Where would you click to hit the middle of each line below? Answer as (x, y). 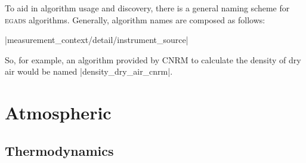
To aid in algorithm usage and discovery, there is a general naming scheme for (147, 8)
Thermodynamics (59, 150)
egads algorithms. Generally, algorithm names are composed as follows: (135, 19)
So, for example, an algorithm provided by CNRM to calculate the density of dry (153, 59)
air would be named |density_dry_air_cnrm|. (89, 71)
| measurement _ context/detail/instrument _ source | (97, 40)
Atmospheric (58, 113)
